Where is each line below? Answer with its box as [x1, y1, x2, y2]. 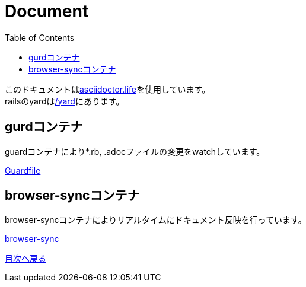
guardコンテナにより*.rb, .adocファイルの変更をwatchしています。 [5, 146, 265, 157]
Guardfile [5, 165, 41, 176]
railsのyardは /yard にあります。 [5, 95, 125, 106]
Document [5, 1, 89, 21]
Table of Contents [5, 32, 75, 43]
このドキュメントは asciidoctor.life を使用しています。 [5, 84, 211, 94]
